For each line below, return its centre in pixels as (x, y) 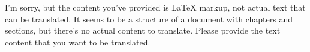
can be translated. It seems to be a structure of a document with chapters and (149, 19)
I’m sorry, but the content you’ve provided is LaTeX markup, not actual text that (155, 7)
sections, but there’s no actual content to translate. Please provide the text (143, 30)
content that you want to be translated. (78, 42)
